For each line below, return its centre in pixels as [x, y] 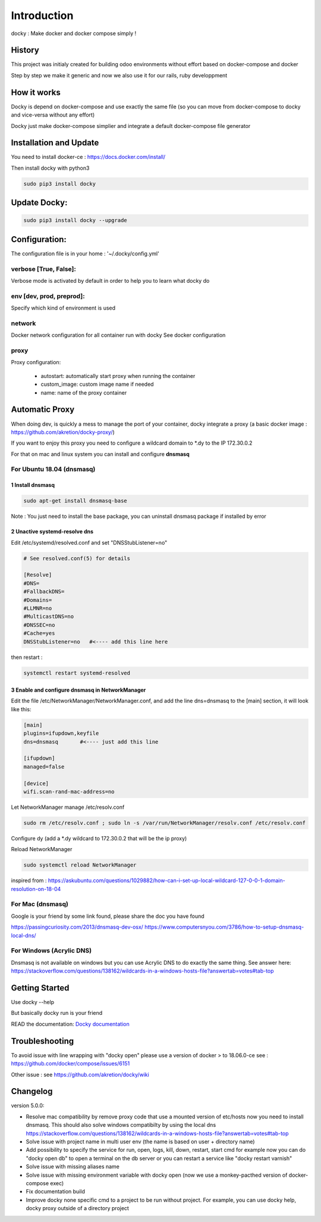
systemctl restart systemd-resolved [77, 673]
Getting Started [40, 988]
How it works [36, 92]
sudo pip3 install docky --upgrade [75, 221]
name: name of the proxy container [84, 392]
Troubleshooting [43, 1041]
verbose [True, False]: [44, 269]
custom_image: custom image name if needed [97, 385]
